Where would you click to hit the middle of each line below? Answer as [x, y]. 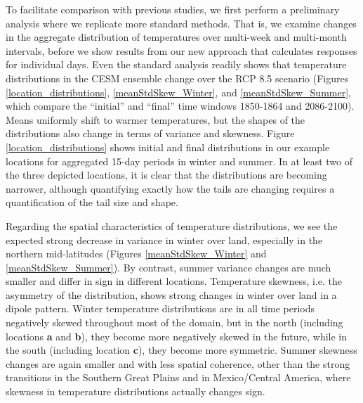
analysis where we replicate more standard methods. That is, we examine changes [181, 23]
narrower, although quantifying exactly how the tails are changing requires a [170, 188]
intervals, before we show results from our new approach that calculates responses [181, 50]
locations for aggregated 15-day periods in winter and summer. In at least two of [179, 161]
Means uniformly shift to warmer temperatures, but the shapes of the [156, 119]
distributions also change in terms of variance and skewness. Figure [150, 133]
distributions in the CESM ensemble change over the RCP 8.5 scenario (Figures [177, 78]
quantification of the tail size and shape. [92, 202]
